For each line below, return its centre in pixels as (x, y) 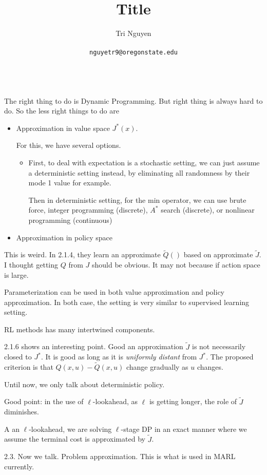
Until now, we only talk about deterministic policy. (84, 384)
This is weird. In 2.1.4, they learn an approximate (82, 254)
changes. (210, 367)
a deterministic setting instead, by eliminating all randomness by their (139, 172)
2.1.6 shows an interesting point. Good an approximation (94, 346)
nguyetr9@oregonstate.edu (133, 53)
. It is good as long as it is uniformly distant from (119, 357)
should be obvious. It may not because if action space (176, 264)
